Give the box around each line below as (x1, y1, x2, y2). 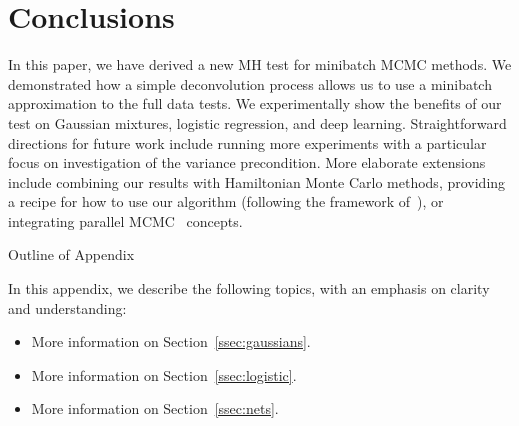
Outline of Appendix (8, 244, 135, 265)
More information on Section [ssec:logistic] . (31, 364, 297, 385)
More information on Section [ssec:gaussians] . (31, 331, 311, 352)
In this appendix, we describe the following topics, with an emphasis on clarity (8, 278, 490, 299)
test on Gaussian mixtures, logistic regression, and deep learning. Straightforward (8, 112, 507, 133)
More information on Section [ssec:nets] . (31, 398, 279, 419)
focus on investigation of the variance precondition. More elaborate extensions (8, 152, 486, 173)
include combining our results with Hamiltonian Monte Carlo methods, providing (8, 171, 506, 192)
